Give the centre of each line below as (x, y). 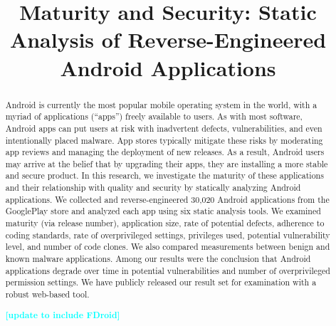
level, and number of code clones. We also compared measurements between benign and (168, 247)
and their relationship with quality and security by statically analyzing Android (153, 188)
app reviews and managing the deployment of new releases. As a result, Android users (165, 152)
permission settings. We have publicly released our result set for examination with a (161, 282)
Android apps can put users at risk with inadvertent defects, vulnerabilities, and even (164, 128)
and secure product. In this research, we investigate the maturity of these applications (164, 175)
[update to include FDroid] (63, 315)
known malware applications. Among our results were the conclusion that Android (158, 259)
